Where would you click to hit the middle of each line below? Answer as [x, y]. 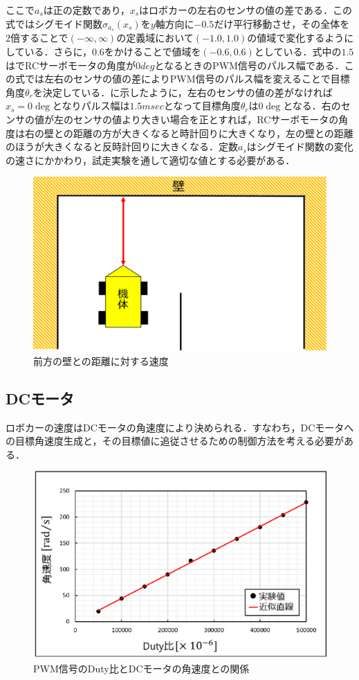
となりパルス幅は [91, 106]
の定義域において [155, 38]
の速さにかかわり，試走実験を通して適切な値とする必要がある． [150, 160]
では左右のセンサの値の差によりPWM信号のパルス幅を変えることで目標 [187, 79]
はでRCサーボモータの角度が [71, 65]
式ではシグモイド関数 [54, 23]
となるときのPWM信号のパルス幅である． [249, 65]
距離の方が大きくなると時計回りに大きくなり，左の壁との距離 [213, 133]
